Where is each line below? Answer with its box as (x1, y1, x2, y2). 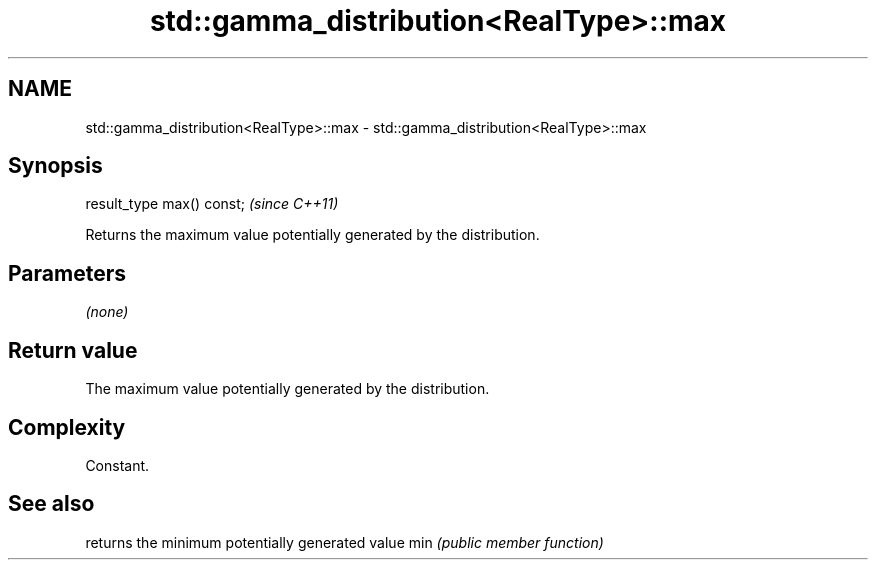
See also (8, 491, 95, 517)
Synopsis (8, 153, 103, 179)
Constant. (85, 456, 150, 474)
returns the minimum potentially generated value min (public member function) (85, 533, 604, 551)
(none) (85, 303, 129, 321)
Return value (8, 337, 138, 363)
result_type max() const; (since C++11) (85, 195, 339, 213)
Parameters (8, 260, 126, 286)
